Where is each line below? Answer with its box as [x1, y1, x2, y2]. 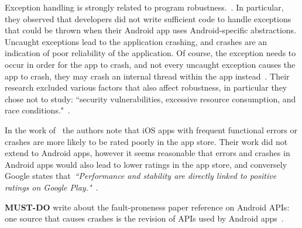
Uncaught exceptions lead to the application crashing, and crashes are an [5, 35, 267, 47]
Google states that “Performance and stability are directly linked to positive [5, 170, 277, 182]
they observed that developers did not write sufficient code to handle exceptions [5, 12, 291, 25]
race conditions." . [5, 104, 70, 116]
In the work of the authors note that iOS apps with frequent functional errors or [5, 123, 297, 136]
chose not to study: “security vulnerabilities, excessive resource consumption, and [5, 92, 296, 105]
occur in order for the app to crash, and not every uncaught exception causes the [5, 58, 296, 70]
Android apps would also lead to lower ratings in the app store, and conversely [5, 158, 287, 170]
